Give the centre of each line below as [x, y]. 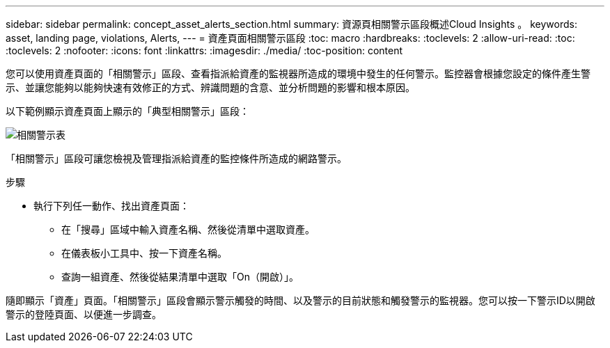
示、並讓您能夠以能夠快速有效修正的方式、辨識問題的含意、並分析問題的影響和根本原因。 [210, 87]
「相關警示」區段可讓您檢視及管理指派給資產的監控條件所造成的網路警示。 [176, 158]
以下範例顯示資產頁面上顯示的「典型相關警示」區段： [127, 111]
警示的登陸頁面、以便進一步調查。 [84, 314]
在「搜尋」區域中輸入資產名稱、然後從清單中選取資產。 [188, 229]
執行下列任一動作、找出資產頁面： [111, 206]
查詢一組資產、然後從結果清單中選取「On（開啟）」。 [180, 277]
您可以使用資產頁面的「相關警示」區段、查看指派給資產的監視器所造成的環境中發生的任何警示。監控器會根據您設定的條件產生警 [298, 73]
